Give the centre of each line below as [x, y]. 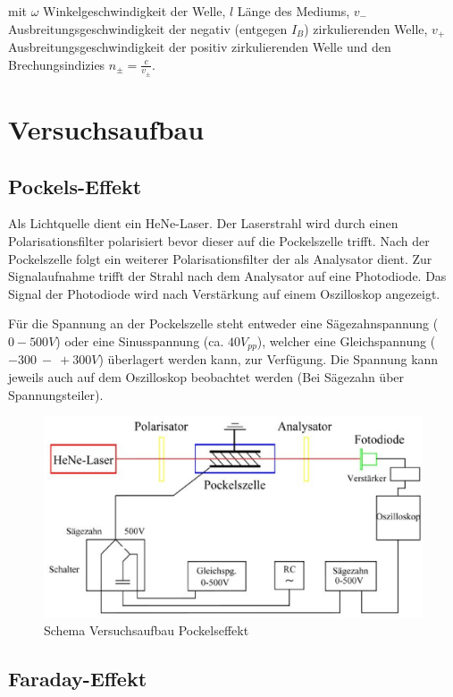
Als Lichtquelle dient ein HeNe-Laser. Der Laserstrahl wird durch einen [203, 223]
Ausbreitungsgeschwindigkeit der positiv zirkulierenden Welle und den [200, 47]
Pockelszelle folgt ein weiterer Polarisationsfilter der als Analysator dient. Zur [220, 258]
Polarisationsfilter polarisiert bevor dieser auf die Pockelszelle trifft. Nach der [219, 241]
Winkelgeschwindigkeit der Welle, [134, 11]
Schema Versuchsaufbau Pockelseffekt [147, 630]
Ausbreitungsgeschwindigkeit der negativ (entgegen [148, 28]
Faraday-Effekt [78, 679]
